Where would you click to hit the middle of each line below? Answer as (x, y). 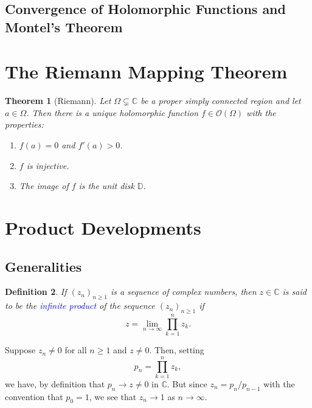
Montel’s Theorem (64, 26)
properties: (24, 124)
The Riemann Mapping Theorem (146, 71)
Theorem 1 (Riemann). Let (58, 101)
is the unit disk (106, 186)
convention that (34, 396)
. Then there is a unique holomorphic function (113, 112)
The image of (44, 186)
